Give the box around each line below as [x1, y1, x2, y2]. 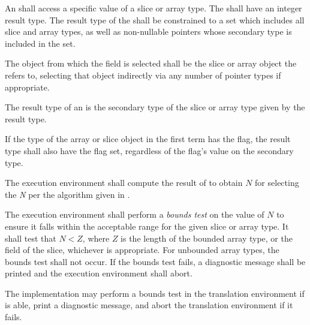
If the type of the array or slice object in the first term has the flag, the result [5, 133, 291, 145]
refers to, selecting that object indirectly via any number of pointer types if [5, 68, 281, 81]
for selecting [255, 176, 299, 189]
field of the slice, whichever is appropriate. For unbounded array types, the [5, 243, 279, 256]
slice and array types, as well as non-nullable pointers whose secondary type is [5, 25, 292, 38]
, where [82, 231, 110, 244]
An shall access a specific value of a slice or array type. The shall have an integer [5, 2, 302, 14]
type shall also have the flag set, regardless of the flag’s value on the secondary [5, 144, 294, 157]
